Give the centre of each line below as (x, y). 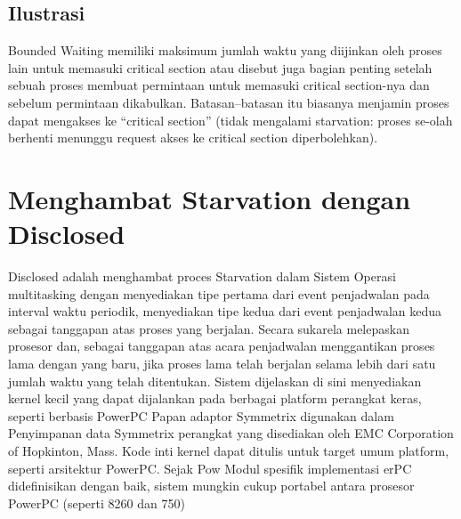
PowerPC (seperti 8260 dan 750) (97, 503)
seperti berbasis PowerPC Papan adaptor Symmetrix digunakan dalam (201, 415)
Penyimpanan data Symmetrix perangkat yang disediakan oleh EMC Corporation (231, 433)
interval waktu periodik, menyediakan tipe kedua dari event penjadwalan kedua (225, 311)
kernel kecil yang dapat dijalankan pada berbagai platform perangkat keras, (215, 398)
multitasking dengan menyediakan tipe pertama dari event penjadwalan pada (219, 293)
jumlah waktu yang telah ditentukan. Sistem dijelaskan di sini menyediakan (215, 381)
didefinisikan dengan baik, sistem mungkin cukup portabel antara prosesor (211, 486)
